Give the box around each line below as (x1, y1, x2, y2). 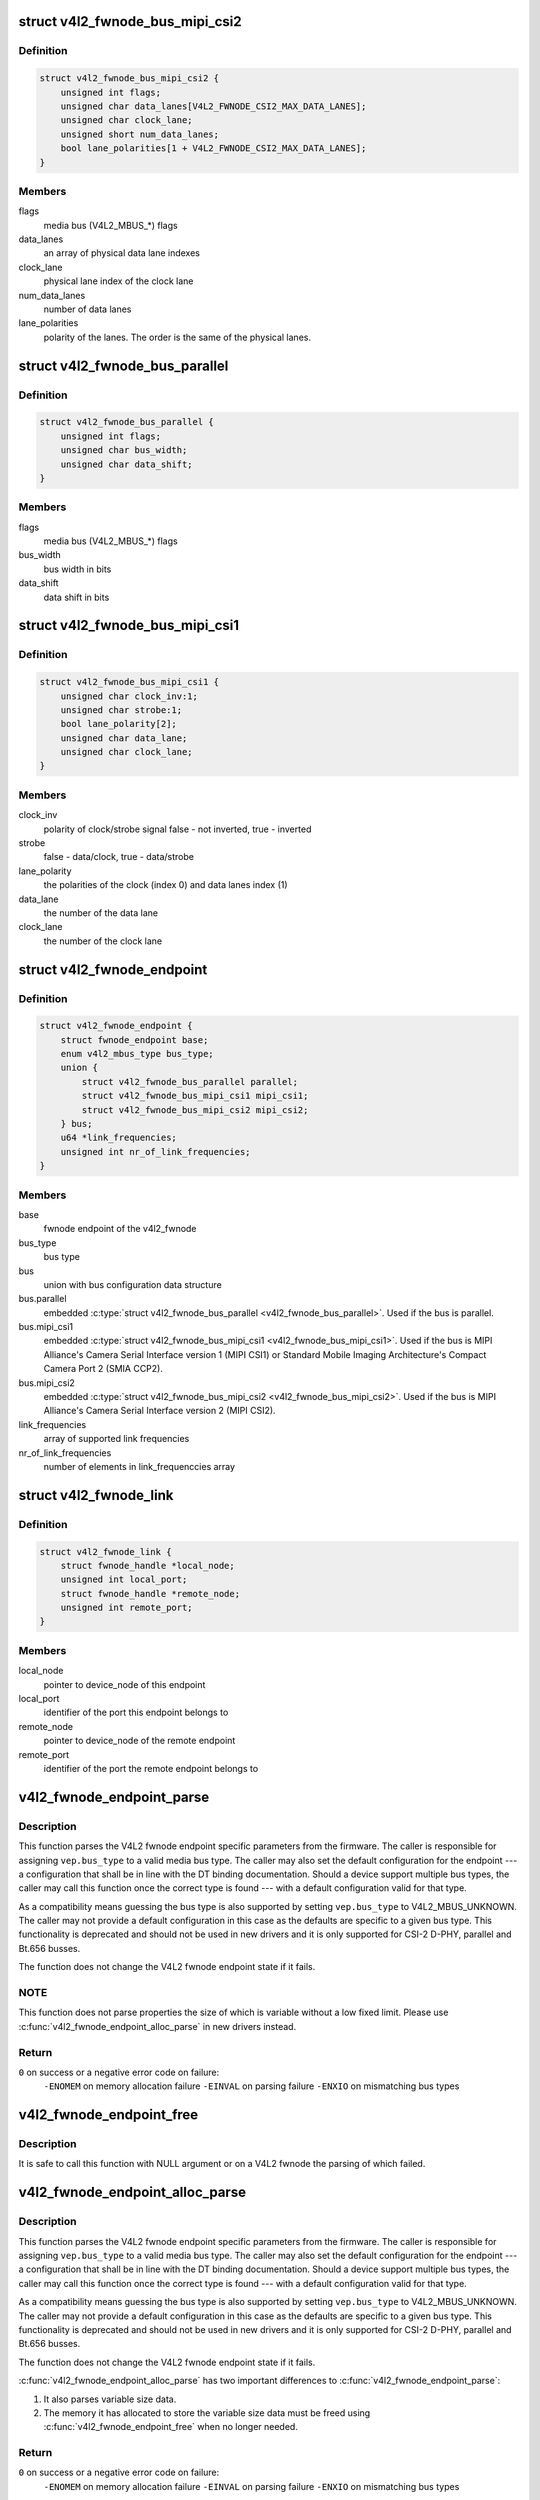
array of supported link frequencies (43, 1433, 190, 1445)
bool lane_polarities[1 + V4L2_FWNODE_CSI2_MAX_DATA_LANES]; (60, 143, 367, 154)
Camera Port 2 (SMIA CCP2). (43, 1363, 164, 1375)
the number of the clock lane (43, 935, 163, 947)
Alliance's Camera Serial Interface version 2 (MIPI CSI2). (43, 1405, 276, 1417)
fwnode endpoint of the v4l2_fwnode (43, 1223, 197, 1235)
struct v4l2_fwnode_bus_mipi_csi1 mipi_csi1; (81, 1090, 309, 1102)
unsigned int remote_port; (60, 1602, 194, 1614)
